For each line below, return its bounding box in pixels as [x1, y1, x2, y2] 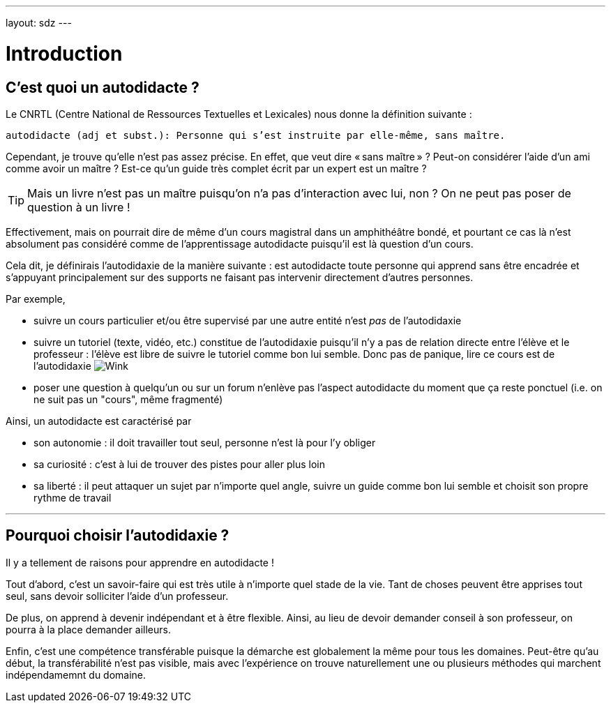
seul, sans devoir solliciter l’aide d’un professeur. [6, 589, 229, 602]
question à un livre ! [27, 199, 130, 214]
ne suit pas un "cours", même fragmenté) [33, 393, 223, 405]
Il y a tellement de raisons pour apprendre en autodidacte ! [6, 556, 274, 568]
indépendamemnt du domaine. [6, 668, 146, 681]
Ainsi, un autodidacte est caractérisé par [6, 414, 192, 427]
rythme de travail [33, 491, 112, 504]
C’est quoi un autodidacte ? [6, 78, 199, 96]
